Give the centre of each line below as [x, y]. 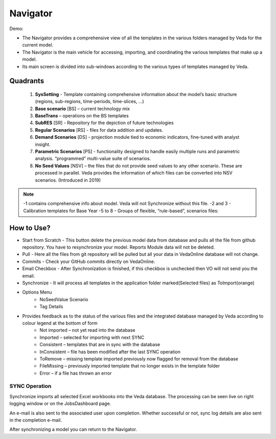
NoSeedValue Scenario [64, 299]
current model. [38, 45]
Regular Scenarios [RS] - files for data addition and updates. [99, 130]
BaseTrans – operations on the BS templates [82, 116]
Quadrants [27, 81]
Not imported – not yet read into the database [87, 330]
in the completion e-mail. [36, 420]
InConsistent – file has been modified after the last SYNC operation [110, 352]
